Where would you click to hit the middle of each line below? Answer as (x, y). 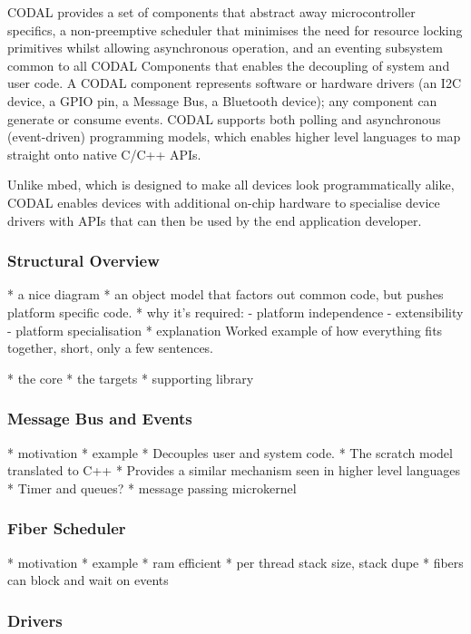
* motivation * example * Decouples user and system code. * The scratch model (230, 452)
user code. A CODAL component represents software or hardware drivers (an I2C (235, 83)
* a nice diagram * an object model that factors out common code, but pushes (226, 294)
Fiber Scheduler (67, 528)
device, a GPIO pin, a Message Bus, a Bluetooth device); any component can (222, 100)
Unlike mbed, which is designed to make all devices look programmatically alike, (231, 185)
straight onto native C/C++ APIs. (104, 154)
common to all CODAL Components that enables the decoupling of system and (229, 65)
